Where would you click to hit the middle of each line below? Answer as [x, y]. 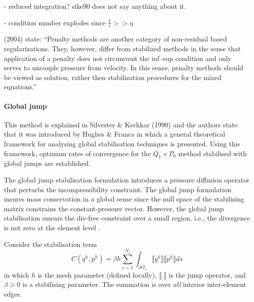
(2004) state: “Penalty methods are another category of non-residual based [116, 39]
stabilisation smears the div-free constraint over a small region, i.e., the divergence [127, 218]
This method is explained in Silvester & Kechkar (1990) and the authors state [121, 124]
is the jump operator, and [207, 274]
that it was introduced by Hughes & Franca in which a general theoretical [115, 134]
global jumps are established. [47, 163]
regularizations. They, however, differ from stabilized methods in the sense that [122, 49]
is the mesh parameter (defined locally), [97, 274]
